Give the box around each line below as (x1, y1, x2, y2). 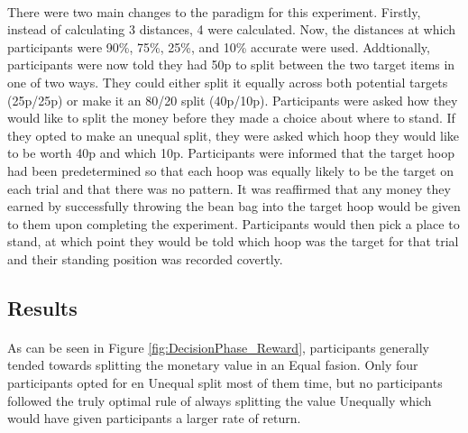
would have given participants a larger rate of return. (7, 409, 301, 428)
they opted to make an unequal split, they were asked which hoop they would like (7, 125, 460, 144)
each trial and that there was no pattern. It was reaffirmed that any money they (7, 179, 451, 198)
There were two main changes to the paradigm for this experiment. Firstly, (7, 2, 421, 21)
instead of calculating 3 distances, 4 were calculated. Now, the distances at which (7, 20, 455, 39)
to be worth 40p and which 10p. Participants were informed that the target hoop (7, 143, 454, 162)
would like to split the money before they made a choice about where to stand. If (7, 108, 455, 127)
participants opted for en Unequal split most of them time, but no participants (7, 373, 443, 392)
